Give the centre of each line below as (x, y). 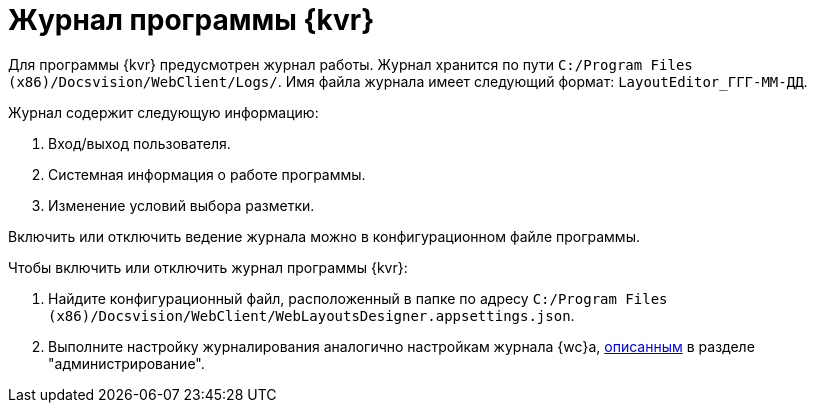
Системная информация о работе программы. (207, 174)
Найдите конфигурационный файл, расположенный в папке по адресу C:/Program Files (358, 298)
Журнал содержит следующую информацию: (163, 112)
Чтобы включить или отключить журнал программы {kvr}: (208, 267)
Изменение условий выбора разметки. (181, 205)
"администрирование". (126, 363)
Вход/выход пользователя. (139, 143)
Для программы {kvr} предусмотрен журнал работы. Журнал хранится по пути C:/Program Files (350, 64)
